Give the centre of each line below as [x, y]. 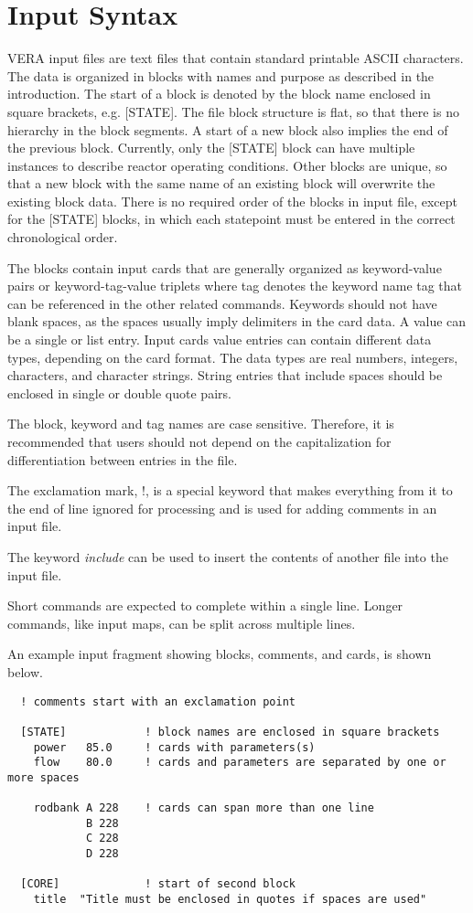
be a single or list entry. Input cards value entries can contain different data [220, 340]
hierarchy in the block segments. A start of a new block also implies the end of [228, 129]
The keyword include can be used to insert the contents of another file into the [228, 556]
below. [25, 671]
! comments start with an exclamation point [158, 701]
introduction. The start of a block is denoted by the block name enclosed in [219, 94]
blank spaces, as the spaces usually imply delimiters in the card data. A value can [237, 321]
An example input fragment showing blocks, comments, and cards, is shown [220, 654]
